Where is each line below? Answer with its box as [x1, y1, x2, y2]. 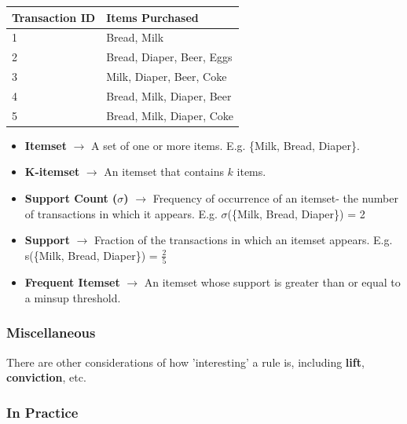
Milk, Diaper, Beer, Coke [106, 68, 227, 85]
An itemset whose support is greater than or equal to [144, 274, 401, 291]
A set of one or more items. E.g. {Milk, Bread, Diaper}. [91, 137, 360, 153]
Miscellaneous [6, 323, 96, 342]
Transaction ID [12, 9, 96, 25]
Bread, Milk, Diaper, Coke [106, 107, 234, 123]
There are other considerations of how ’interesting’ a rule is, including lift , [6, 353, 365, 370]
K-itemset [24, 163, 80, 180]
